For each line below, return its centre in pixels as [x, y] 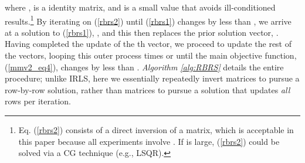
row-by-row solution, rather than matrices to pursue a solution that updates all [148, 89]
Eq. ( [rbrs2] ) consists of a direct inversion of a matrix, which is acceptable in [156, 130]
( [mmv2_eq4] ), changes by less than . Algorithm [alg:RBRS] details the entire [144, 67]
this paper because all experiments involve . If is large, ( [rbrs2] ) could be [149, 141]
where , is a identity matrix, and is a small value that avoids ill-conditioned [140, 7]
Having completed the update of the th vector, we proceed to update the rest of [148, 44]
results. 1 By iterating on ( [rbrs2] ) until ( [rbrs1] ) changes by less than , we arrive [148, 20]
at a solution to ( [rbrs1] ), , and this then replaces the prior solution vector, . [142, 32]
